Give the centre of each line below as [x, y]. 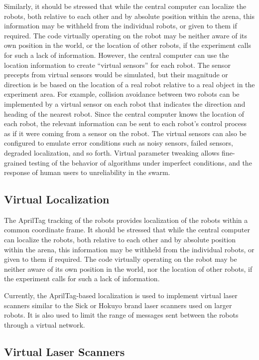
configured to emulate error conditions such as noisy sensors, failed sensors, [119, 143]
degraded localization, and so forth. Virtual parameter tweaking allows [112, 152]
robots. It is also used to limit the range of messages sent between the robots [121, 315]
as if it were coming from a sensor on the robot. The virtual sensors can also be [125, 133]
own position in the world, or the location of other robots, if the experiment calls [128, 45]
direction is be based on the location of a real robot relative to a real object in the [129, 84]
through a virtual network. [45, 324]
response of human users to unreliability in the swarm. [87, 172]
